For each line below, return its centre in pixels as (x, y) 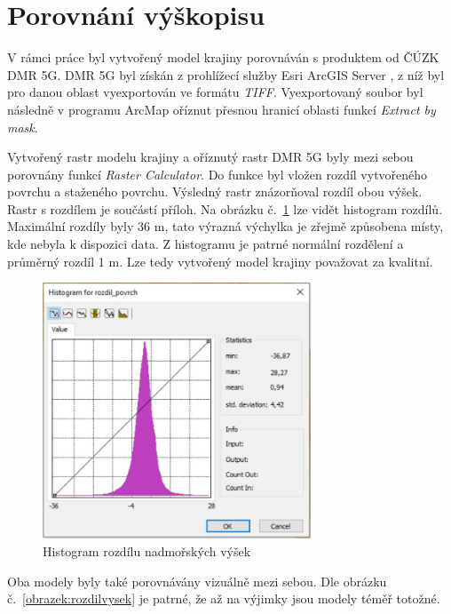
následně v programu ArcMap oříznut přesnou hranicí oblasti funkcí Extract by (222, 109)
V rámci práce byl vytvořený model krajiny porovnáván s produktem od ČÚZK (223, 57)
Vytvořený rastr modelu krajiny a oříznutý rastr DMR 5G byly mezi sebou (210, 157)
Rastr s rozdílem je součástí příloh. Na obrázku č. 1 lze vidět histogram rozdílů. (225, 208)
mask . (23, 127)
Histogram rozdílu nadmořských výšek (147, 550)
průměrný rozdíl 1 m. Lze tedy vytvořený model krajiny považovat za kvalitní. (220, 261)
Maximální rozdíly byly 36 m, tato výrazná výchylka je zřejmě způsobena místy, (225, 226)
